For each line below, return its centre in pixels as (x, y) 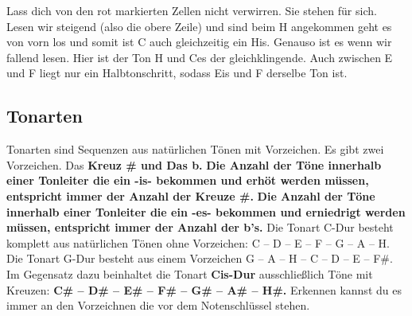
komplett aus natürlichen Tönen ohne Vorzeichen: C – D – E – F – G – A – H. (198, 242)
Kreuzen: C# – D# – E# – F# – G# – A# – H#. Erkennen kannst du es (204, 289)
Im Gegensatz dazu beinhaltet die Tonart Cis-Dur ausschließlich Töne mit (190, 273)
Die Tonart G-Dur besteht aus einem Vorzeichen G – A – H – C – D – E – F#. (200, 258)
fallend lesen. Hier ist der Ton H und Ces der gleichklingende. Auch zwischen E (200, 57)
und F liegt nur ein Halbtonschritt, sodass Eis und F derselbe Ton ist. (177, 73)
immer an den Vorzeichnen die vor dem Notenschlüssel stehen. (158, 305)
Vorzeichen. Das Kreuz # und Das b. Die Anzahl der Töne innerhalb (194, 164)
